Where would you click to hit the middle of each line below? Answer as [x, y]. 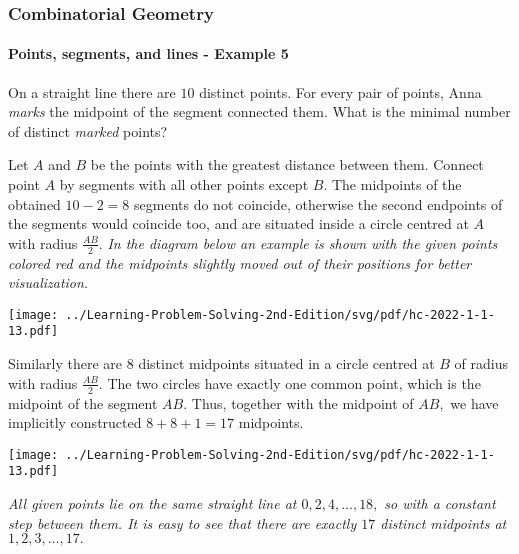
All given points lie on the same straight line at [152, 503]
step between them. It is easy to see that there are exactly [182, 522]
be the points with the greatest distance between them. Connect [287, 164]
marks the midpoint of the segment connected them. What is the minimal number [259, 111]
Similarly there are [65, 363]
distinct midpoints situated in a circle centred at [286, 363]
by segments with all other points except [184, 184]
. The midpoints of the [392, 184]
